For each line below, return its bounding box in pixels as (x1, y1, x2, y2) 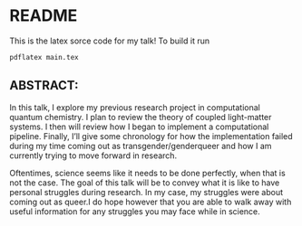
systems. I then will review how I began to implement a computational (9, 121, 269, 132)
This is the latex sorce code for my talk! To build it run (9, 35, 210, 46)
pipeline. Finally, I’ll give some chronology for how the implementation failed (9, 130, 293, 141)
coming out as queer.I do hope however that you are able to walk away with (9, 196, 292, 207)
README (9, 5, 78, 26)
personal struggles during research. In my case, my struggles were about (9, 186, 284, 197)
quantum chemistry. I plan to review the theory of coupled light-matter (9, 111, 272, 122)
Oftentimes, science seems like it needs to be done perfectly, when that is (9, 167, 286, 178)
